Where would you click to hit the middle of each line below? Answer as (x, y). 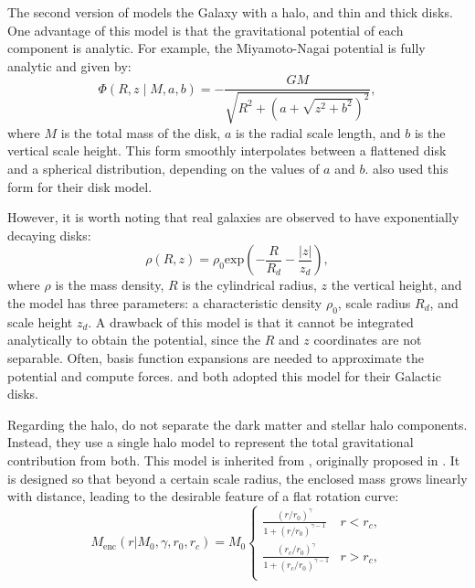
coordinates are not (368, 340)
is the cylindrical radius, (249, 285)
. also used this (406, 169)
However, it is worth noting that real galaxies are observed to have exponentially (233, 217)
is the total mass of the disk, (141, 132)
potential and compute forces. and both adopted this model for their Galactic (224, 375)
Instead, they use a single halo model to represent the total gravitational (211, 442)
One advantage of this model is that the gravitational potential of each (206, 30)
